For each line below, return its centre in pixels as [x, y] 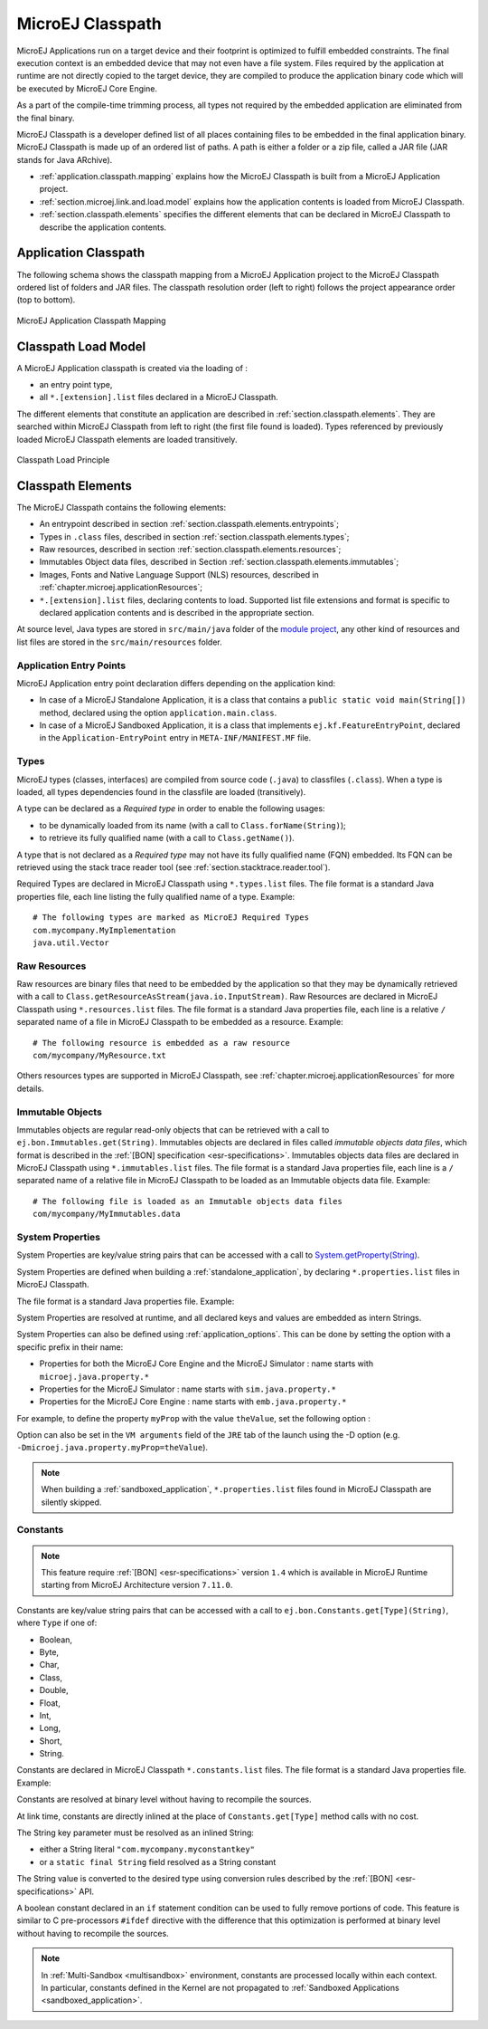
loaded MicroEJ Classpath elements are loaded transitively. [127, 439]
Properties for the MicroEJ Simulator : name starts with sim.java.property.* [188, 1389]
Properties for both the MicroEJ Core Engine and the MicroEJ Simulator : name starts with [206, 1364]
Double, [54, 1690]
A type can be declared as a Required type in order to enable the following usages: [171, 809]
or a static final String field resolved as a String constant [158, 1862]
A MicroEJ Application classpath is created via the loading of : [132, 368]
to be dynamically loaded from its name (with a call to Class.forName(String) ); [193, 825]
